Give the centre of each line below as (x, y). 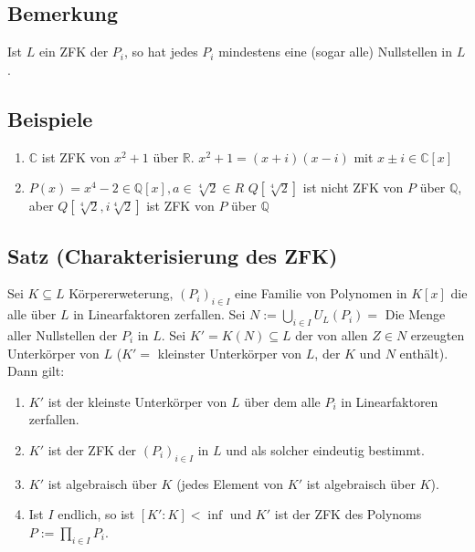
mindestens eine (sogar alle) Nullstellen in (336, 52)
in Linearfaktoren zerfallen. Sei (159, 314)
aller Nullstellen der (63, 334)
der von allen (332, 334)
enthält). (424, 353)
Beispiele (50, 118)
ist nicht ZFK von (353, 187)
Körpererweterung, (121, 293)
